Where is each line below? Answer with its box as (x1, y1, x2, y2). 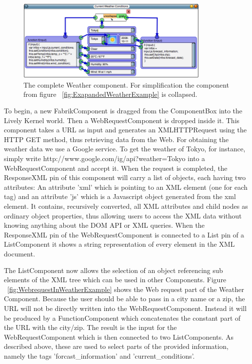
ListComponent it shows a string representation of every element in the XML (4, 239, 235, 249)
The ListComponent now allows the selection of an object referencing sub (4, 265, 223, 275)
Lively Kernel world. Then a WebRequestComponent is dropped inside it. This (4, 115, 240, 125)
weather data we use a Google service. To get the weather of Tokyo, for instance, (4, 144, 246, 154)
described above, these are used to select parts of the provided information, (4, 341, 229, 351)
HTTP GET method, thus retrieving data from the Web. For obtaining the (4, 134, 229, 144)
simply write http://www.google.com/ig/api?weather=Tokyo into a (4, 153, 205, 163)
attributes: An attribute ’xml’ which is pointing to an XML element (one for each (4, 182, 248, 192)
